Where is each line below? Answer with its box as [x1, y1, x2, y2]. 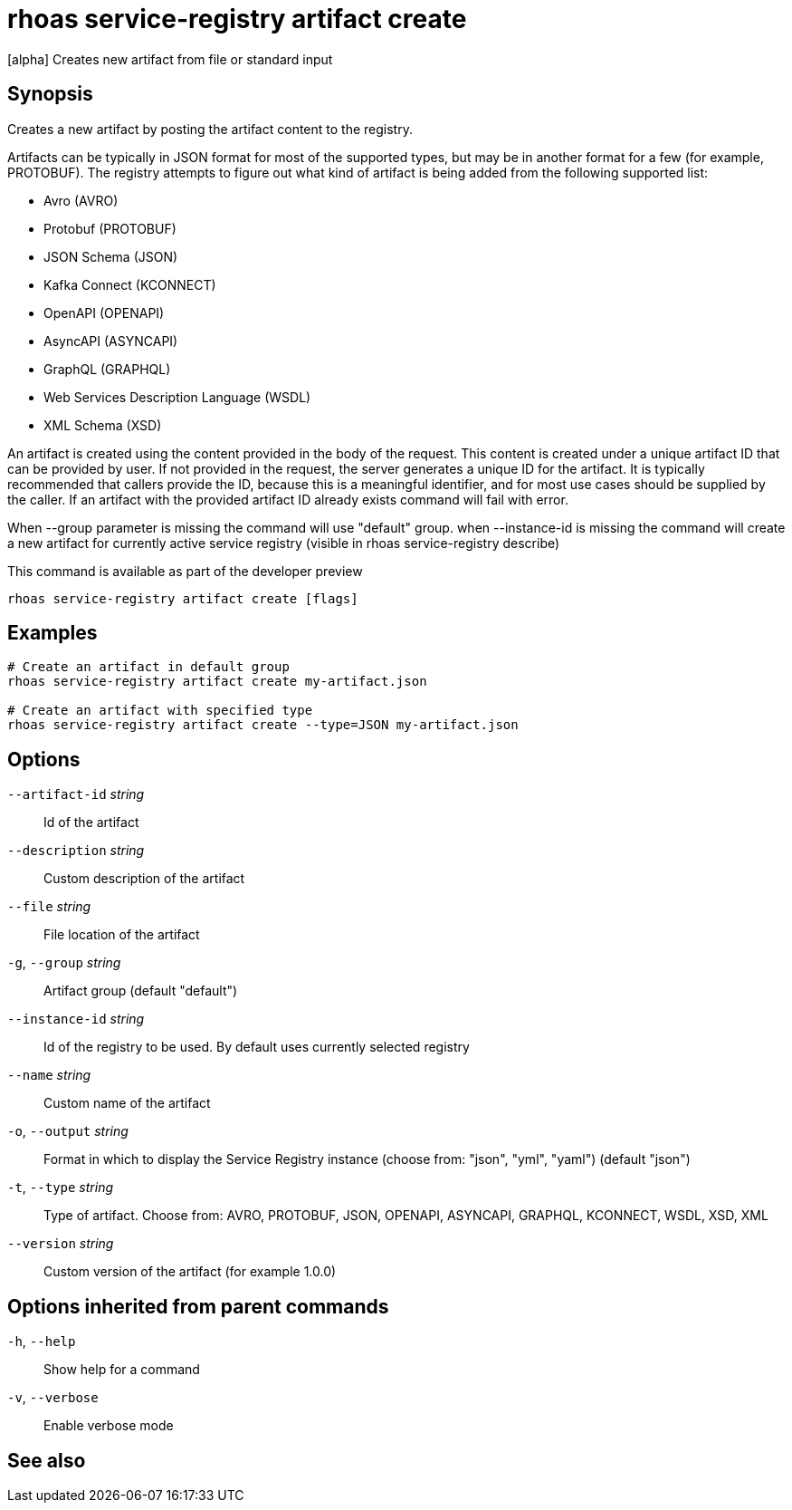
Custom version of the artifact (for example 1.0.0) [43, 1264, 337, 1280]
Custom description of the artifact [43, 870, 245, 887]
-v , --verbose [7, 1390, 99, 1406]
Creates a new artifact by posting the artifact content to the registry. [7, 120, 413, 137]
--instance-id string [7, 1011, 145, 1027]
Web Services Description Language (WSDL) [43, 389, 311, 405]
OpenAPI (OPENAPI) [43, 304, 165, 321]
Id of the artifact [43, 814, 139, 831]
